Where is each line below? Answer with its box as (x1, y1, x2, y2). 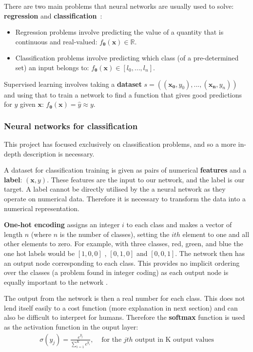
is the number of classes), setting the (59, 229, 170, 239)
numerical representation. (4, 203, 79, 213)
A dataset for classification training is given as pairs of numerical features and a (4, 165, 247, 175)
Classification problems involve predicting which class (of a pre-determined (15, 53, 239, 63)
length (4, 229, 23, 239)
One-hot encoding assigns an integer (4, 219, 120, 230)
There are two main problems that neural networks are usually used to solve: (4, 1, 234, 11)
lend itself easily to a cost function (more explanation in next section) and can (4, 302, 238, 313)
